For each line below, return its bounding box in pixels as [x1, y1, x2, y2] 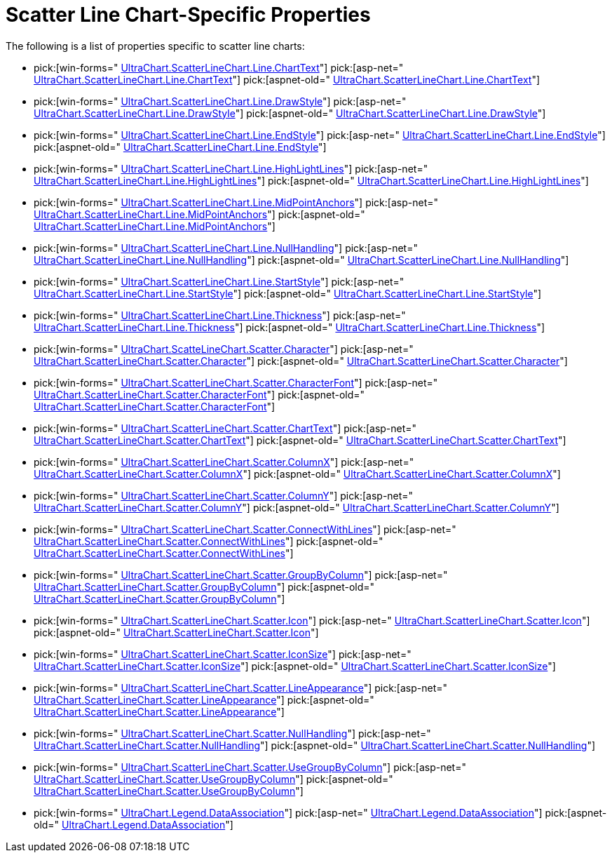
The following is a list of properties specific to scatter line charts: [6, 39, 305, 52]
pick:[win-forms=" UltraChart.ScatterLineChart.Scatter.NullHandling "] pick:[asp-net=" [34, 727, 431, 739]
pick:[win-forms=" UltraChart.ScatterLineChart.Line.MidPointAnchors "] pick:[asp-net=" [34, 196, 439, 208]
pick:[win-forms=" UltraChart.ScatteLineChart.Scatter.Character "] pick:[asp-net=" [34, 342, 414, 355]
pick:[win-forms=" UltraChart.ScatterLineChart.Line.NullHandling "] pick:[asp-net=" [34, 241, 418, 254]
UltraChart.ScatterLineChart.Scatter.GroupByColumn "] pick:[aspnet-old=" [34, 580, 375, 593]
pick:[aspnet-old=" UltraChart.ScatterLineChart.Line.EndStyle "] [34, 140, 327, 153]
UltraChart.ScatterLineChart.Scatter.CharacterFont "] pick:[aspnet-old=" [34, 388, 365, 401]
